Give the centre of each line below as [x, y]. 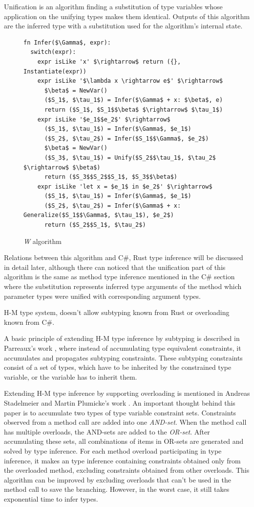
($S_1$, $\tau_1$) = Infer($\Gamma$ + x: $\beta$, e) [134, 100]
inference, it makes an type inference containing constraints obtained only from [122, 460]
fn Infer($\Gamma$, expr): [67, 42]
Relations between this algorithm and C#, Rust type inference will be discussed [124, 257]
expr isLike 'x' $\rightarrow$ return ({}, [109, 61]
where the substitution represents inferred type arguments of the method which [123, 286]
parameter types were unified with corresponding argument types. [102, 296]
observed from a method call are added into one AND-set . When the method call [125, 422]
